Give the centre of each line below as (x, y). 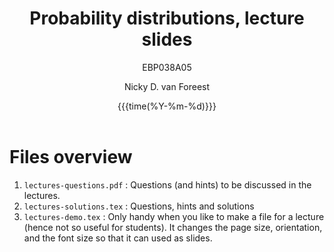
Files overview (71, 156)
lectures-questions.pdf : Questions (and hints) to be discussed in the (167, 184)
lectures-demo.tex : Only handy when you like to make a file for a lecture (174, 216)
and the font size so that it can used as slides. (118, 238)
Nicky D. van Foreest (167, 86)
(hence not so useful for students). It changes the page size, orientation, (173, 227)
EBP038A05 (167, 67)
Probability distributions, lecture (167, 18)
